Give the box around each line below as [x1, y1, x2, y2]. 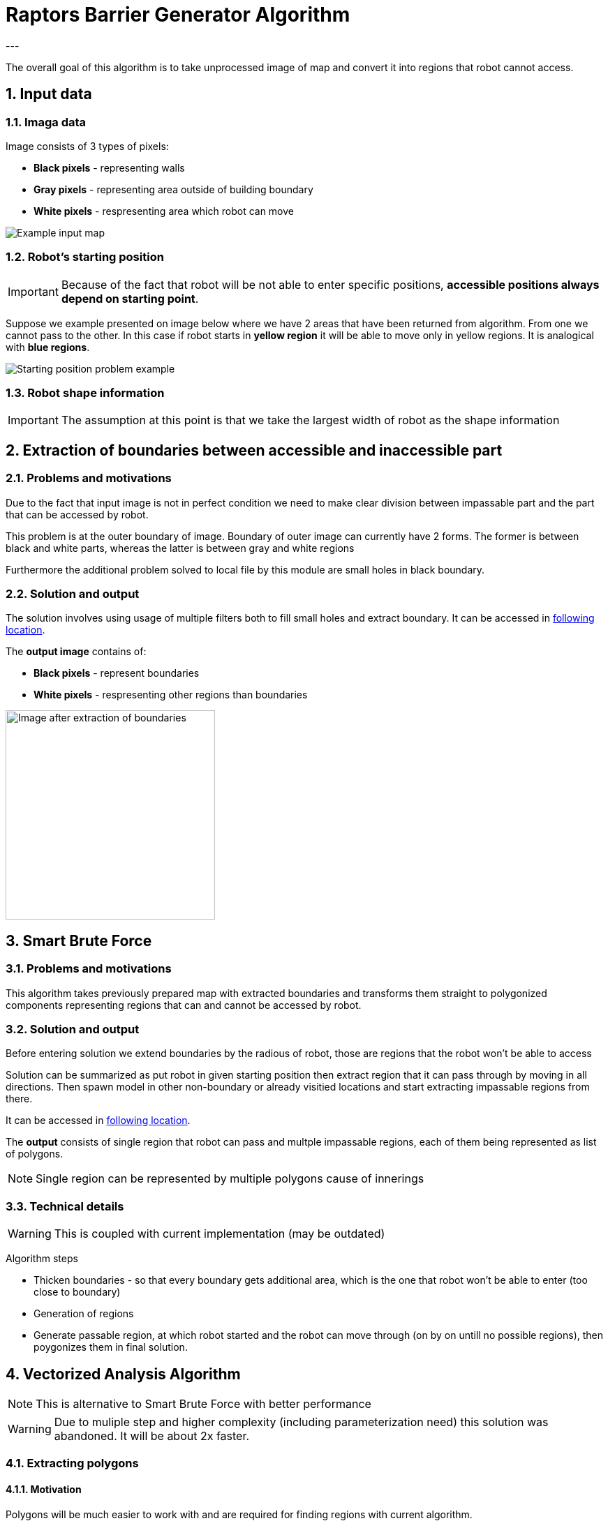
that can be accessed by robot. [6, 508, 149, 520]
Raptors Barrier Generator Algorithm [6, 3, 350, 27]
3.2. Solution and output [6, 1022, 140, 1037]
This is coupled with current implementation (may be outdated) [54, 1227, 385, 1241]
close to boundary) [34, 1286, 121, 1298]
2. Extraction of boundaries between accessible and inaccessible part [6, 441, 503, 459]
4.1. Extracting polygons [6, 1456, 139, 1471]
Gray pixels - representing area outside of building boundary [34, 183, 313, 195]
